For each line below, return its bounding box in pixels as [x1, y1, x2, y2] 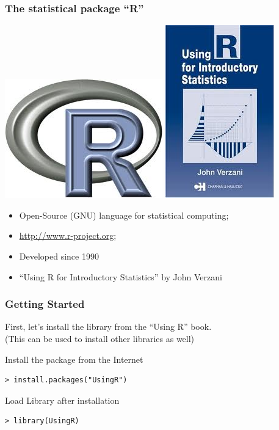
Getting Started [5, 296, 85, 312]
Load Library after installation [5, 393, 120, 406]
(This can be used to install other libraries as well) [5, 332, 195, 344]
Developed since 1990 [19, 250, 99, 262]
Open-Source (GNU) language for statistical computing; [19, 208, 229, 221]
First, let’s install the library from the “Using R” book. [5, 320, 212, 333]
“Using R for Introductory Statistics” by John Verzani [19, 270, 222, 283]
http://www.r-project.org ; [19, 229, 117, 242]
